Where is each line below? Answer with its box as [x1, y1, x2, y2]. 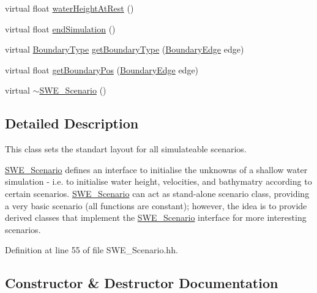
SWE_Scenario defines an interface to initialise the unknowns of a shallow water [5, 163, 308, 176]
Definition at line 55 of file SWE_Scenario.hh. [5, 243, 178, 256]
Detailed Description [5, 114, 139, 133]
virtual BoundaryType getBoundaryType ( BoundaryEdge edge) [5, 43, 244, 56]
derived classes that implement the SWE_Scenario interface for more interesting [5, 211, 307, 224]
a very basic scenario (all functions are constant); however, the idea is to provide [5, 199, 307, 212]
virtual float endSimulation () [5, 22, 116, 35]
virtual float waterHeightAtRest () [5, 2, 134, 14]
